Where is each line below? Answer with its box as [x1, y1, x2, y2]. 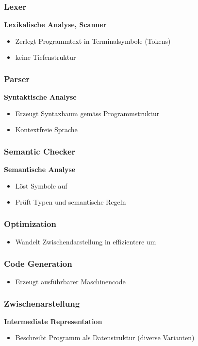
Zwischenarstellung [4, 297, 80, 309]
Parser [4, 72, 30, 85]
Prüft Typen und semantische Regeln [15, 197, 126, 207]
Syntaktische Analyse [4, 92, 77, 102]
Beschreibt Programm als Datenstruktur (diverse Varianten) [15, 332, 195, 343]
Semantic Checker [4, 145, 76, 157]
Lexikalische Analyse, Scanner [4, 19, 107, 30]
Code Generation [4, 257, 72, 269]
